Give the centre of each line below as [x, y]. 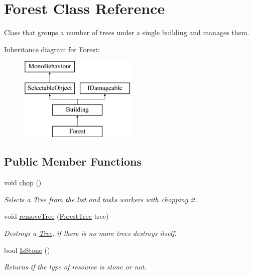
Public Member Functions [73, 161]
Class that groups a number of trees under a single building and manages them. [127, 32]
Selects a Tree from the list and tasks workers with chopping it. [101, 199]
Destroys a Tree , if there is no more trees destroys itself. [90, 233]
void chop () [23, 182]
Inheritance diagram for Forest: [52, 49]
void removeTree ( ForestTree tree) [56, 216]
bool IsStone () [27, 250]
